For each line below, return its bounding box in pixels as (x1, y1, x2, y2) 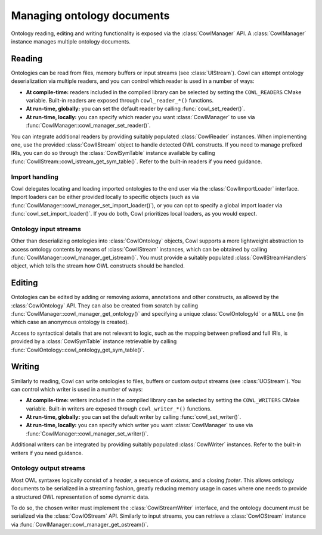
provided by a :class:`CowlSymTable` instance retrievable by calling (11, 338, 177, 345)
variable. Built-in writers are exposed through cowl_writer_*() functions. (26, 405, 212, 412)
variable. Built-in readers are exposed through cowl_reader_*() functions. (26, 97, 214, 104)
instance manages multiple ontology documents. (11, 38, 131, 45)
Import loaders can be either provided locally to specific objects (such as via (11, 194, 199, 201)
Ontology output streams (11, 464, 86, 472)
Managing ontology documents (11, 9, 170, 22)
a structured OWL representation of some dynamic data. (11, 493, 150, 500)
